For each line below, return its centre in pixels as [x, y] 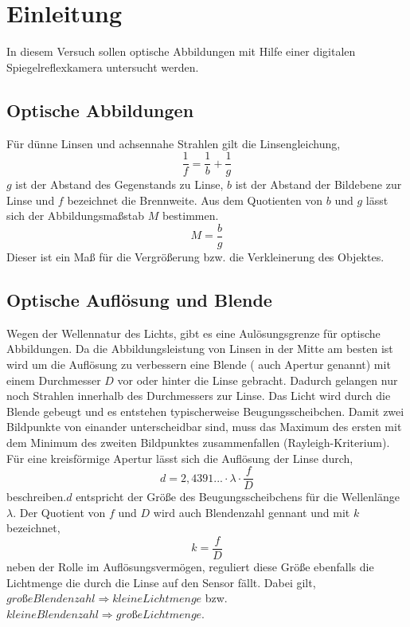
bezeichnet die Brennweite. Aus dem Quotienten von [195, 200]
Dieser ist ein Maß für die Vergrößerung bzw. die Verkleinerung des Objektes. [195, 257]
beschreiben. [37, 497]
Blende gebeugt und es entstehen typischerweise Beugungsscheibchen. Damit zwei [205, 411]
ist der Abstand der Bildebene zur [318, 184]
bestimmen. [190, 216]
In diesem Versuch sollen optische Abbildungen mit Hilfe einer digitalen [181, 51]
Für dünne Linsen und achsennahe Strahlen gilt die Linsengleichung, [174, 143]
